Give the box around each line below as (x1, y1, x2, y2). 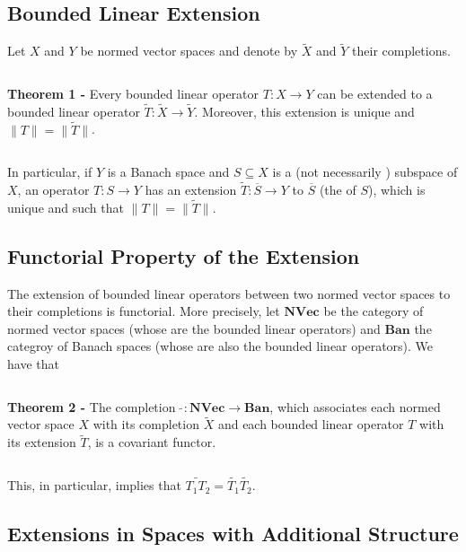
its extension (7, 433, 76, 451)
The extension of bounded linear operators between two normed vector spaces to (7, 284, 451, 302)
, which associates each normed (269, 397, 441, 416)
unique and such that (7, 197, 124, 216)
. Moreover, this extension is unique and (194, 101, 415, 120)
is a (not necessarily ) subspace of (272, 162, 458, 181)
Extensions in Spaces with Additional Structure (7, 520, 459, 548)
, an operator (17, 180, 90, 199)
